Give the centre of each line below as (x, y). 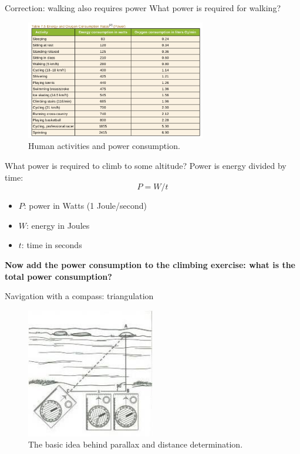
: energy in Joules (58, 225)
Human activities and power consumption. (104, 146)
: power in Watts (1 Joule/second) (85, 206)
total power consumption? (58, 276)
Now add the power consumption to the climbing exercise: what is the (150, 264)
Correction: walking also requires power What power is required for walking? (143, 8)
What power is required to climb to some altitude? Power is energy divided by (146, 165)
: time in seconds (52, 245)
